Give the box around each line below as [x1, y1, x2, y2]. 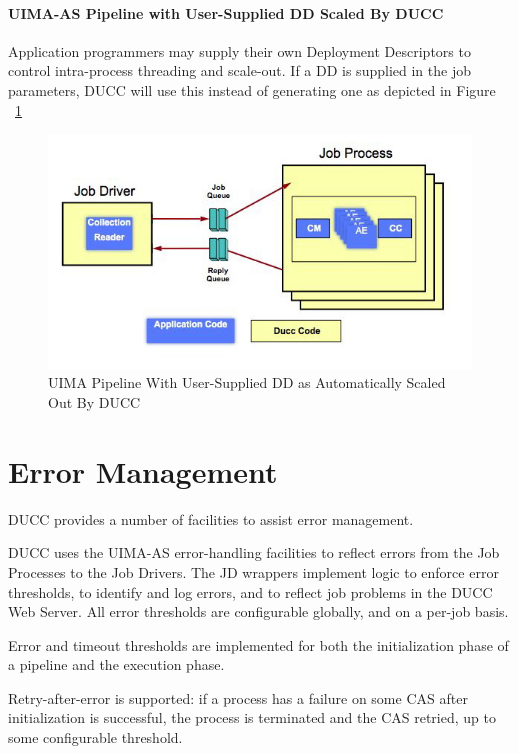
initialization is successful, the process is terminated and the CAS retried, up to [8, 707, 496, 728]
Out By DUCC [48, 392, 141, 412]
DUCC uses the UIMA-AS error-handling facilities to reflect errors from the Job [8, 542, 500, 563]
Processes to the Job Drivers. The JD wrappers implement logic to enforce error [8, 561, 499, 582]
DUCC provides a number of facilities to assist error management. [8, 508, 414, 529]
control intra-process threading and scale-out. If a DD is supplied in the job [8, 60, 471, 81]
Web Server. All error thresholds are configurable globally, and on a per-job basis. [8, 601, 509, 622]
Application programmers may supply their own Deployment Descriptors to [8, 40, 471, 61]
